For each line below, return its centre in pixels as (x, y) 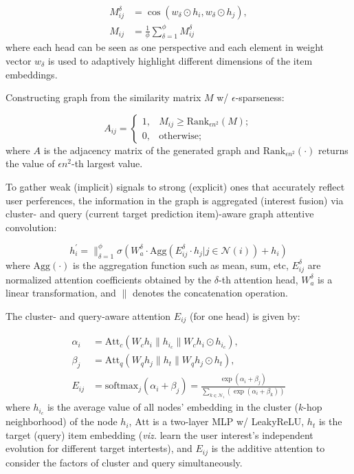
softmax (122, 386)
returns (333, 150)
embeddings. (32, 74)
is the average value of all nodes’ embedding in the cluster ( (173, 407)
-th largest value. (107, 163)
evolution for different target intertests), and (99, 448)
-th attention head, (258, 279)
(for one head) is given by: (245, 315)
